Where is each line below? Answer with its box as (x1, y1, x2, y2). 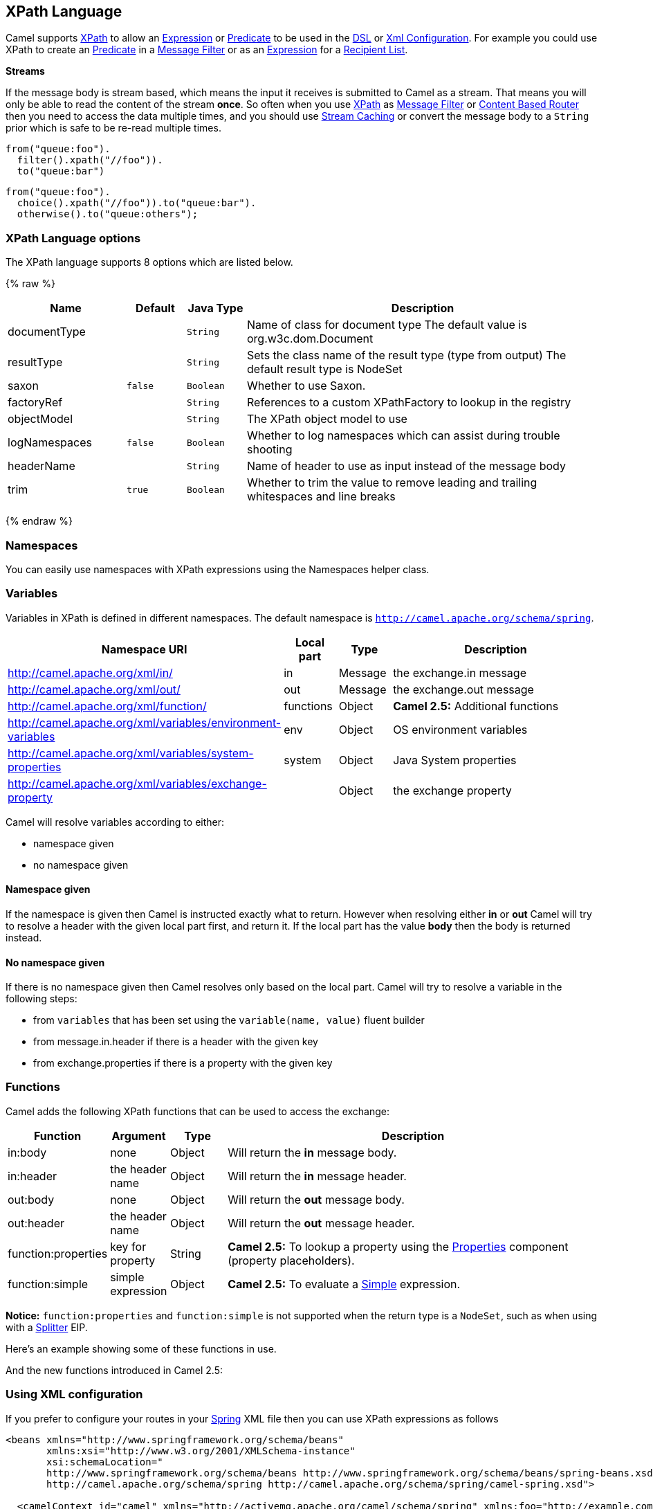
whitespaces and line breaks (247, 489, 396, 504)
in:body (8, 1145, 47, 1159)
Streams (6, 65, 45, 78)
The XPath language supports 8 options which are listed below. (6, 256, 293, 269)
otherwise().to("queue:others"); (17, 208, 199, 220)
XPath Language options (6, 231, 141, 245)
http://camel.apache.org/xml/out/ (8, 682, 181, 696)
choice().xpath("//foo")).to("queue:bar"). (17, 197, 257, 209)
